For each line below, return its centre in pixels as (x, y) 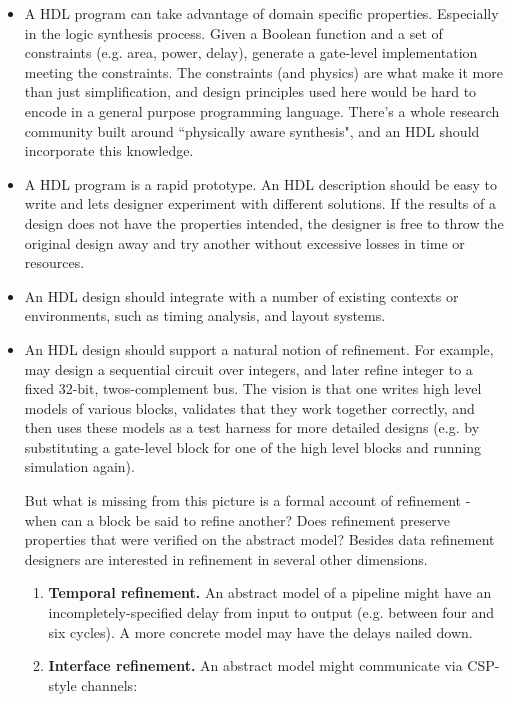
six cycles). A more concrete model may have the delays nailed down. (260, 631)
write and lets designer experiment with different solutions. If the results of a (260, 203)
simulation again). (79, 466)
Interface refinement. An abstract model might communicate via (255, 665)
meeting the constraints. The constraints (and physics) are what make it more (263, 71)
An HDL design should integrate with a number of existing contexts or (241, 295)
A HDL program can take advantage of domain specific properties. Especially (261, 13)
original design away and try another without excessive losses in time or (244, 242)
